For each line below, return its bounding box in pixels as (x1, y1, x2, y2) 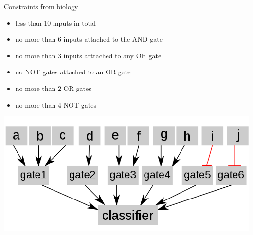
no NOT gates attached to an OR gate (15, 67, 131, 77)
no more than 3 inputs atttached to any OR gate (15, 50, 162, 60)
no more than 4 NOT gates (15, 99, 96, 109)
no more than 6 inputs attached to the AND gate (15, 34, 163, 44)
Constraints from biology (4, 1, 78, 11)
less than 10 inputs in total (15, 18, 96, 28)
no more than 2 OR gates (15, 83, 91, 93)
